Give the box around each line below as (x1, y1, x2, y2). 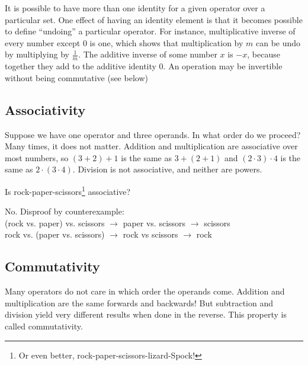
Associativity (5, 100, 86, 119)
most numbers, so (5, 151, 69, 164)
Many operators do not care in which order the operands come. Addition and (5, 285, 285, 297)
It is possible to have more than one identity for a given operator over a (5, 2, 265, 14)
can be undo (256, 36, 301, 49)
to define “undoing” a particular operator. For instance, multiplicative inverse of (5, 25, 296, 37)
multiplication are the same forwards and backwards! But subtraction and (5, 296, 273, 309)
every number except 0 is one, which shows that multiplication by (5, 36, 243, 49)
